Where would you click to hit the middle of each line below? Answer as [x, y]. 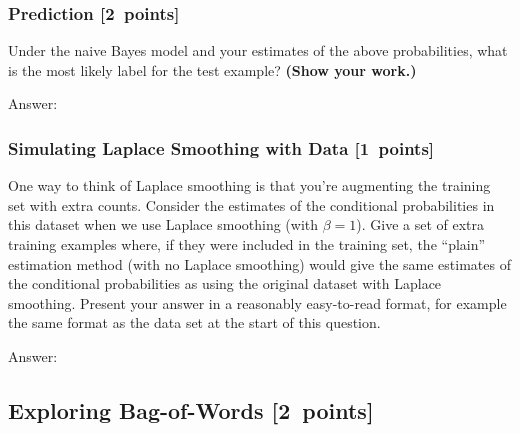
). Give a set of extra [420, 224]
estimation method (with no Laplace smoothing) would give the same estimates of [259, 263]
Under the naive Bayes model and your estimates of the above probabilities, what [258, 50]
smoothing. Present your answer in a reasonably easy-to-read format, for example [257, 302]
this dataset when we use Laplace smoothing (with [163, 224]
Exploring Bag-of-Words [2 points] [191, 409]
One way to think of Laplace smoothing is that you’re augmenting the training [249, 185]
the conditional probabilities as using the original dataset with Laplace [225, 283]
